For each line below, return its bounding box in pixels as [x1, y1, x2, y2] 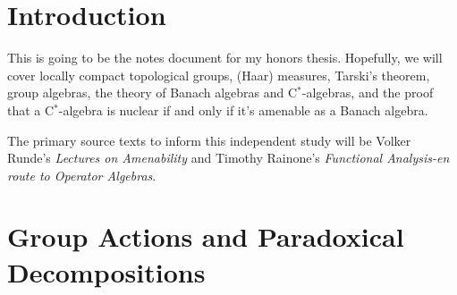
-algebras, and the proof [301, 83, 434, 102]
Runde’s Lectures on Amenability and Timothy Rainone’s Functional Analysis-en [7, 148, 450, 167]
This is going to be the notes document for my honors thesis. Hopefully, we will [7, 48, 443, 67]
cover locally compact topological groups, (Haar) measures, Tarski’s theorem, [7, 65, 430, 84]
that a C [7, 100, 55, 119]
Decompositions [7, 253, 206, 290]
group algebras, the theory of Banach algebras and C [7, 83, 298, 102]
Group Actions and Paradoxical [7, 218, 404, 255]
